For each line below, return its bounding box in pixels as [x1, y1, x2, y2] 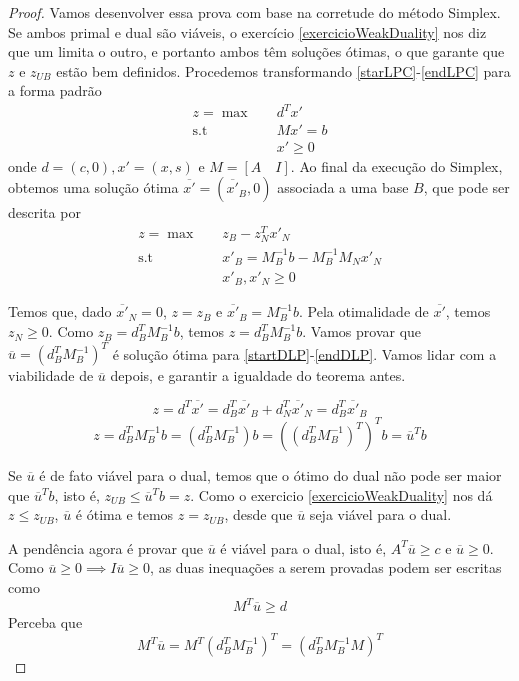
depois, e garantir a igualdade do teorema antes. [110, 365, 406, 386]
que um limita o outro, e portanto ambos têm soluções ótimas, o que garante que [8, 41, 505, 62]
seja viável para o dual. [309, 504, 452, 525]
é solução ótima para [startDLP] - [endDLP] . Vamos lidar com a [112, 343, 497, 364]
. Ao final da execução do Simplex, [290, 155, 503, 176]
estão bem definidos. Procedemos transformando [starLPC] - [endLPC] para [56, 60, 511, 81]
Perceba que [8, 612, 83, 632]
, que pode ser [423, 177, 510, 198]
